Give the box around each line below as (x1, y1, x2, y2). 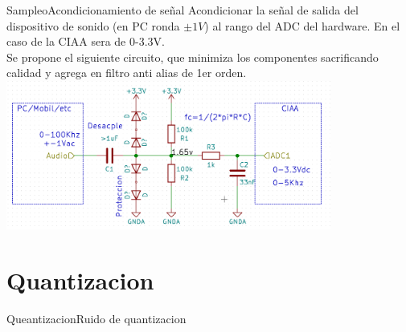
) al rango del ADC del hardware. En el (204, 17, 400, 34)
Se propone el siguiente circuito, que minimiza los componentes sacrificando (6, 48, 379, 65)
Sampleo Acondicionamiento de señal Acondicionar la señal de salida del (6, 2, 359, 18)
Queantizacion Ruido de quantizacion (6, 310, 187, 327)
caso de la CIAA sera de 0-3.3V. (6, 33, 165, 50)
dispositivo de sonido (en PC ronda (6, 17, 180, 34)
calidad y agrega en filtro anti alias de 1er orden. (6, 64, 247, 81)
